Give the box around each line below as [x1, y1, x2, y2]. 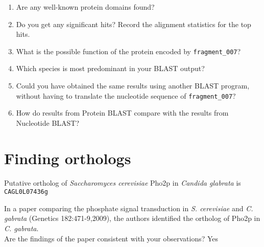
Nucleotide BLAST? [16, 117, 80, 128]
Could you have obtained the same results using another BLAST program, [16, 80, 250, 91]
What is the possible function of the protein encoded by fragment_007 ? [16, 46, 241, 56]
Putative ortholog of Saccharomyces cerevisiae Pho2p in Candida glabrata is [4, 177, 241, 188]
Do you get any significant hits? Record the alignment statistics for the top [16, 18, 251, 29]
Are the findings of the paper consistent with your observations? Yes [4, 233, 219, 243]
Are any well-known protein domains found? [16, 2, 155, 12]
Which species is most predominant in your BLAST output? [16, 63, 205, 74]
